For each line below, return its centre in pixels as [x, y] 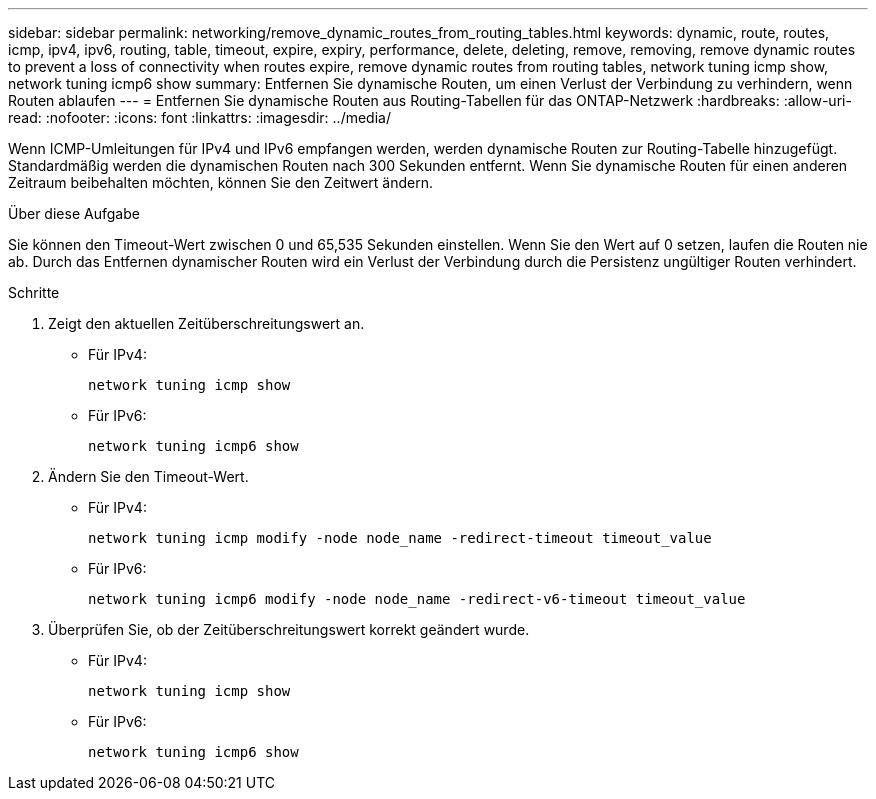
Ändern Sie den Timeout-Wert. [148, 476]
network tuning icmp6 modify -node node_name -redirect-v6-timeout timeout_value [417, 599]
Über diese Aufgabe [74, 213]
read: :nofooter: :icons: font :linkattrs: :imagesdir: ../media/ [199, 117]
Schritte [34, 292]
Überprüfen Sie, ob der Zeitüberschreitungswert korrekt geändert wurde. [289, 629]
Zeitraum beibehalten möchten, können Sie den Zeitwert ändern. [221, 182]
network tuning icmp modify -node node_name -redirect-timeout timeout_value [400, 538]
